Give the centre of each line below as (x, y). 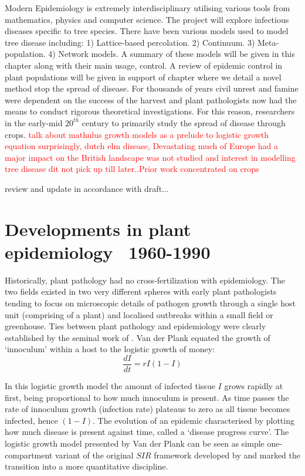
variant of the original (94, 455)
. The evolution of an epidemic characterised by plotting (194, 420)
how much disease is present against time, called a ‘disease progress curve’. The (147, 432)
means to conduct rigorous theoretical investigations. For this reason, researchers (150, 111)
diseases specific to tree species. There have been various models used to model (147, 31)
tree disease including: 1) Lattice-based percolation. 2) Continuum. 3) (130, 42)
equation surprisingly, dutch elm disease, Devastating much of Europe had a (142, 146)
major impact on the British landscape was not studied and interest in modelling (150, 157)
